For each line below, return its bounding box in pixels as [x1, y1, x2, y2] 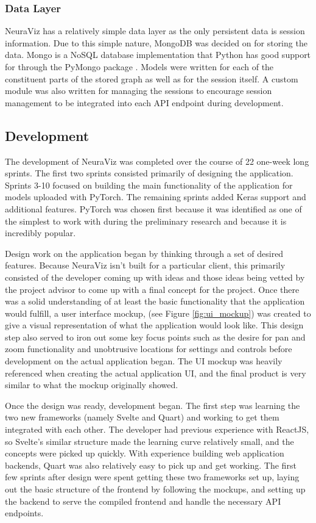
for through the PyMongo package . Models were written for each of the [5, 60, 274, 73]
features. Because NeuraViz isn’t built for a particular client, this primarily [5, 259, 286, 272]
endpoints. [5, 507, 44, 519]
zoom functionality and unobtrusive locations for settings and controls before [5, 342, 292, 355]
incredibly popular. [5, 226, 76, 239]
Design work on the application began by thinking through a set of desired [5, 247, 284, 259]
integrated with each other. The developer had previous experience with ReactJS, [5, 423, 309, 436]
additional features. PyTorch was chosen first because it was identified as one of [5, 202, 302, 215]
